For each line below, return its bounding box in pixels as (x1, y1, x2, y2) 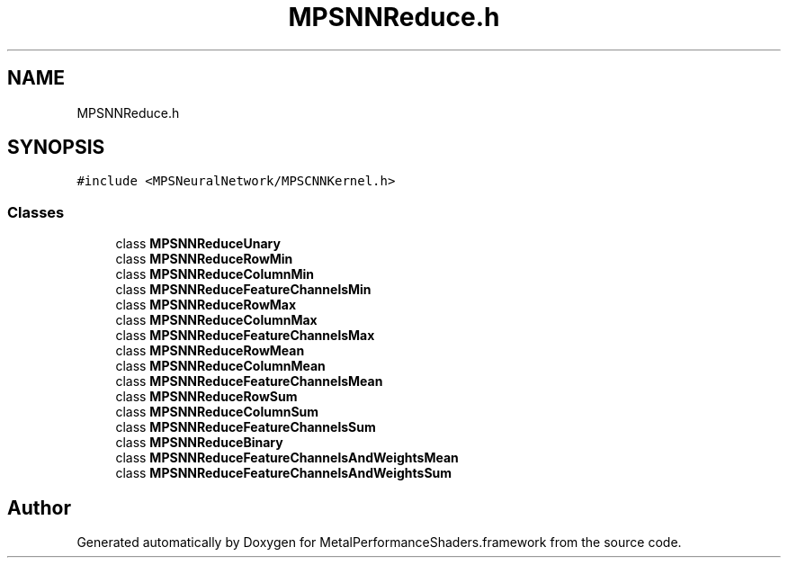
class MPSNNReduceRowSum (115, 389, 298, 405)
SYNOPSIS (7, 136, 105, 159)
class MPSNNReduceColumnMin (115, 266, 314, 282)
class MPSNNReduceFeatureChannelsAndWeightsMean (115, 450, 459, 466)
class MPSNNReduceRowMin (115, 251, 293, 267)
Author (7, 496, 71, 519)
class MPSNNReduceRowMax (115, 297, 297, 313)
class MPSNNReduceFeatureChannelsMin (115, 282, 372, 298)
